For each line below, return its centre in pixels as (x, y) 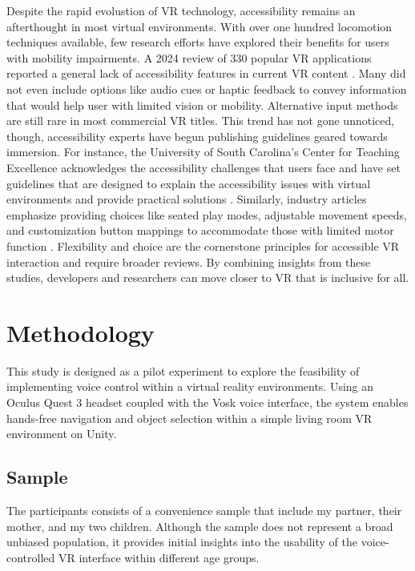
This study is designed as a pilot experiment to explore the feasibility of (183, 370)
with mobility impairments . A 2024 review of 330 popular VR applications (189, 57)
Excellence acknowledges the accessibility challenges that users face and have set (203, 167)
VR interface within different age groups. (159, 557)
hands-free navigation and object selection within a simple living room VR (189, 418)
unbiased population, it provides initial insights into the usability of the (182, 542)
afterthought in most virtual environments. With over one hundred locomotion (199, 26)
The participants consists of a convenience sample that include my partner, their (204, 510)
